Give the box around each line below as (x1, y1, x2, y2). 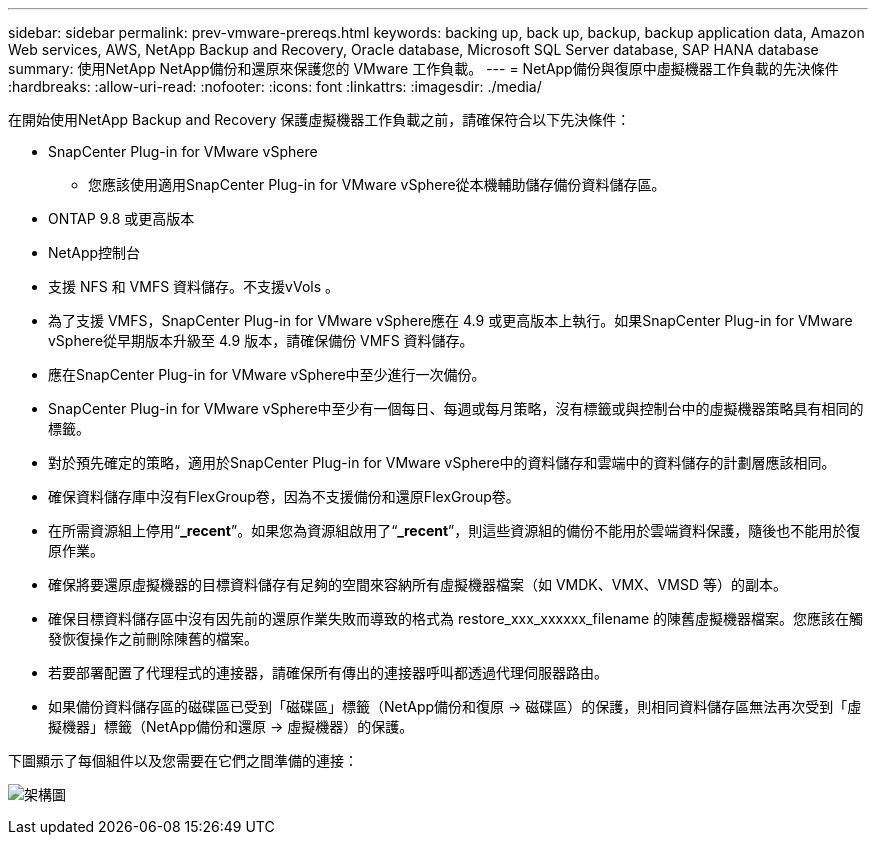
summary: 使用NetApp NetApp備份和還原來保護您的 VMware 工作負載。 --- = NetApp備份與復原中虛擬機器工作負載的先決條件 (8, 60, 839, 77)
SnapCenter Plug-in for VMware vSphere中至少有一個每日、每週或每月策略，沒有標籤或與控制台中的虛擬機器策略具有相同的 (48, 400, 864, 417)
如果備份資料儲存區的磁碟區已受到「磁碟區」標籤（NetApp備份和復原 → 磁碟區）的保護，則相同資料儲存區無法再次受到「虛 (48, 698, 862, 715)
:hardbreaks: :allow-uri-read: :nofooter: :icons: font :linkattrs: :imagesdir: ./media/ (8, 78, 542, 95)
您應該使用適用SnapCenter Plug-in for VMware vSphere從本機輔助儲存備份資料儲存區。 (88, 176, 666, 193)
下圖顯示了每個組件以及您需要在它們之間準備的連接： (8, 752, 358, 769)
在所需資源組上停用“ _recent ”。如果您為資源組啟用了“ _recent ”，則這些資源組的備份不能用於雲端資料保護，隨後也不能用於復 (48, 522, 861, 539)
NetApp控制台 (48, 244, 141, 261)
